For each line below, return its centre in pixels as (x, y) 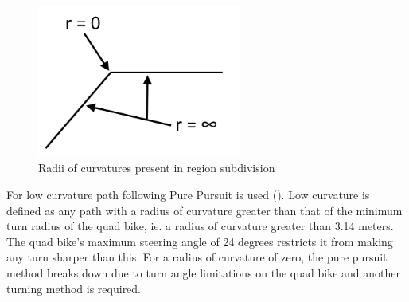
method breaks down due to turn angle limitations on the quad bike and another (203, 273)
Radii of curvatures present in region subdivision (157, 168)
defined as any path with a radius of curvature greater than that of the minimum (204, 210)
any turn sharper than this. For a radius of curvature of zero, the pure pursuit (197, 257)
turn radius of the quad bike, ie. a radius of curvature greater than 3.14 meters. (200, 226)
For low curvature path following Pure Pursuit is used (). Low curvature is (188, 195)
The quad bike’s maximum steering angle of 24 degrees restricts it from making (200, 241)
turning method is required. (74, 288)
